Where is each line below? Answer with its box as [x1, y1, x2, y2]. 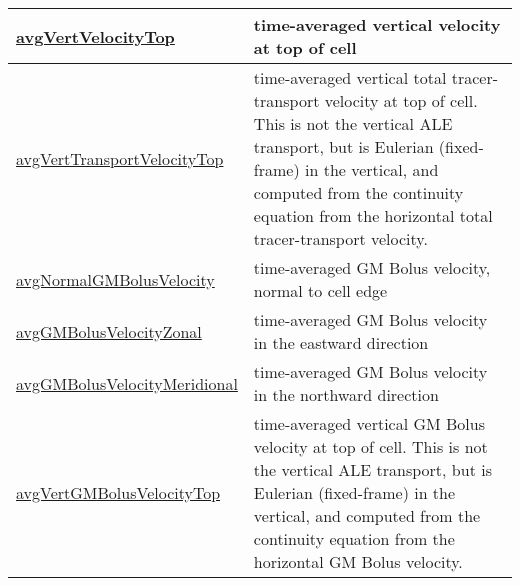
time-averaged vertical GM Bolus [253, 412, 485, 435]
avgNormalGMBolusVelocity [16, 267, 215, 291]
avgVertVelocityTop [16, 24, 175, 48]
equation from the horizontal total [253, 204, 493, 227]
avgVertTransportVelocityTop [16, 146, 224, 170]
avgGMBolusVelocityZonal [16, 319, 202, 343]
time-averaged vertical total [253, 66, 447, 89]
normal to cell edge [253, 279, 388, 302]
